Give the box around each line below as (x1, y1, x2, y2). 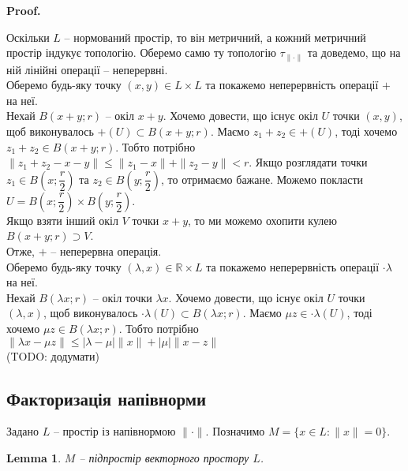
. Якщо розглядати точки (249, 154, 368, 170)
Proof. (6, 2, 41, 18)
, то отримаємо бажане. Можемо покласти (161, 170, 364, 187)
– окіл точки (92, 289, 152, 305)
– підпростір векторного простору (79, 449, 249, 465)
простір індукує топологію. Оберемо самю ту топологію (6, 44, 276, 61)
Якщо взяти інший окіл (6, 211, 118, 228)
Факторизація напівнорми (6, 386, 207, 410)
